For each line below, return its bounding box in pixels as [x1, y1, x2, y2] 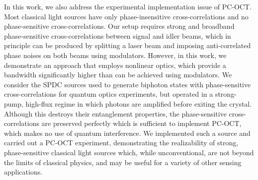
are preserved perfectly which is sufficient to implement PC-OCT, [41, 118, 242, 128]
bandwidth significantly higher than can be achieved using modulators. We [4, 69, 232, 80]
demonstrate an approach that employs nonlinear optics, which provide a [4, 60, 226, 70]
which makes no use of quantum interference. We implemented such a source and [4, 127, 251, 138]
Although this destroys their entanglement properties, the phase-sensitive [4, 108, 227, 119]
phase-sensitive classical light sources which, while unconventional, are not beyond [4, 147, 254, 157]
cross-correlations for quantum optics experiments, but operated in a [4, 89, 213, 99]
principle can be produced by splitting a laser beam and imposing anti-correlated [4, 40, 251, 51]
